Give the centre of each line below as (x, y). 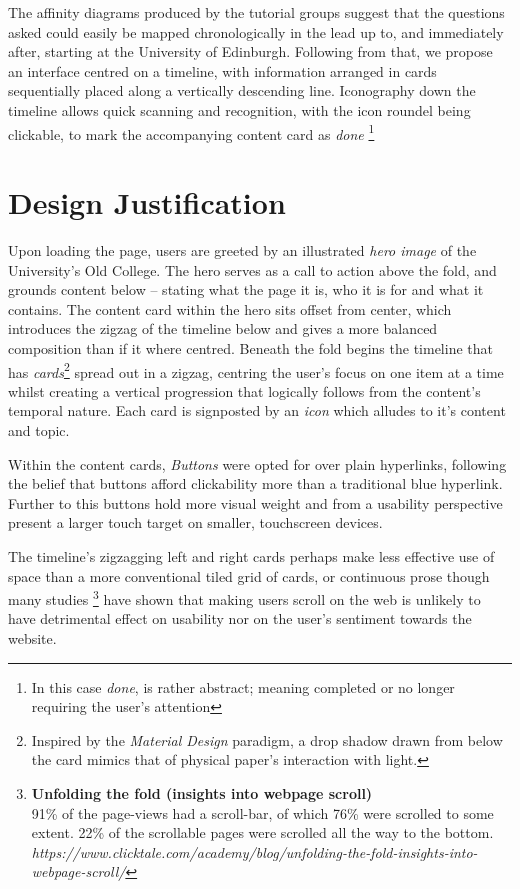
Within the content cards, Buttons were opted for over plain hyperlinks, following (257, 463)
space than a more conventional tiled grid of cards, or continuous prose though (249, 575)
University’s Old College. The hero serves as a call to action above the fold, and (252, 269)
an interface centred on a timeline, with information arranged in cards (222, 70)
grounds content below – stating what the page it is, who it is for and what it (246, 289)
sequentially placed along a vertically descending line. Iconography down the (242, 90)
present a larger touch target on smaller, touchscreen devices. (195, 522)
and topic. (39, 429)
